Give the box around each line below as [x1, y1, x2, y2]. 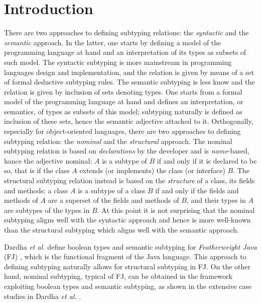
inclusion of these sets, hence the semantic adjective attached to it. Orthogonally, [4, 116, 253, 126]
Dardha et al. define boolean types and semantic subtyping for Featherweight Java [4, 241, 257, 252]
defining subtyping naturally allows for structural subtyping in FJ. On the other [4, 261, 250, 271]
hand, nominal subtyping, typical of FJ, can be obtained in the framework [4, 271, 232, 281]
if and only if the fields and [155, 185, 239, 195]
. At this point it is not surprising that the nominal [97, 204, 255, 215]
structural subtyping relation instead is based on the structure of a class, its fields [4, 175, 255, 186]
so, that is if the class [4, 165, 70, 176]
